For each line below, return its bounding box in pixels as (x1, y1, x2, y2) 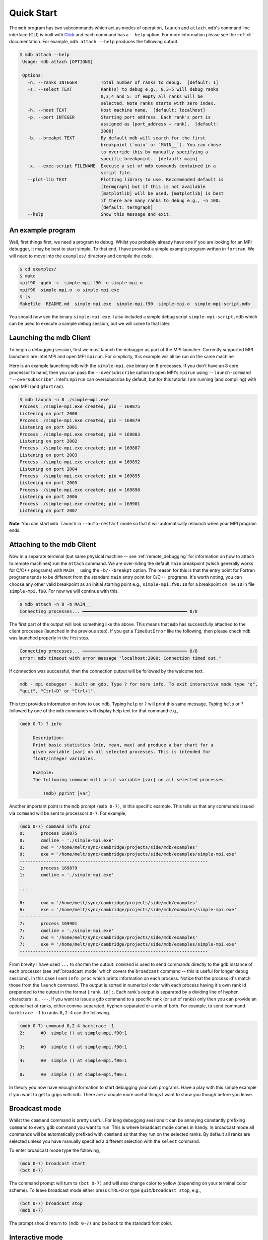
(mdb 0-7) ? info (19, 721, 62, 727)
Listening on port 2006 (19, 494, 78, 499)
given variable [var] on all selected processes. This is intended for (32, 749, 211, 755)
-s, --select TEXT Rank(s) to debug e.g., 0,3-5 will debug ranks (27, 87, 219, 92)
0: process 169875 (19, 831, 78, 836)
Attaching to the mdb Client (9, 541, 96, 549)
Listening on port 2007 (19, 507, 78, 513)
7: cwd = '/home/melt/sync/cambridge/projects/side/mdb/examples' (19, 934, 198, 940)
